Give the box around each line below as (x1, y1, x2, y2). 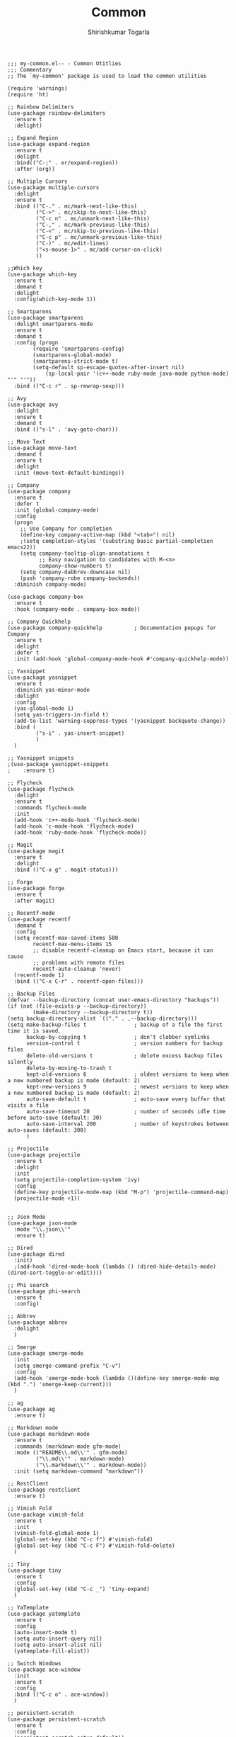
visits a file (7, 1101, 49, 1109)
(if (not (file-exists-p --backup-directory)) (7, 1002, 147, 1010)
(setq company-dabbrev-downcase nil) (20, 568, 131, 575)
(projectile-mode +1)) (13, 1195, 81, 1202)
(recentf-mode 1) (13, 972, 65, 979)
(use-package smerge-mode (7, 1349, 83, 1357)
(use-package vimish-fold (7, 1511, 83, 1518)
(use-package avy (7, 401, 59, 408)
